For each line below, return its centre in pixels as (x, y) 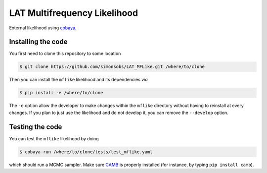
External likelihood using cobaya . (43, 28)
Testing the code (36, 127)
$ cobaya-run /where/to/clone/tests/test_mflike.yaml (86, 152)
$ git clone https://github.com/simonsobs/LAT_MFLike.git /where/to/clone (112, 67)
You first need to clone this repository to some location (65, 54)
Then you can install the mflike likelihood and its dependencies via (78, 80)
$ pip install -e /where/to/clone (61, 93)
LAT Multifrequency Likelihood (74, 13)
